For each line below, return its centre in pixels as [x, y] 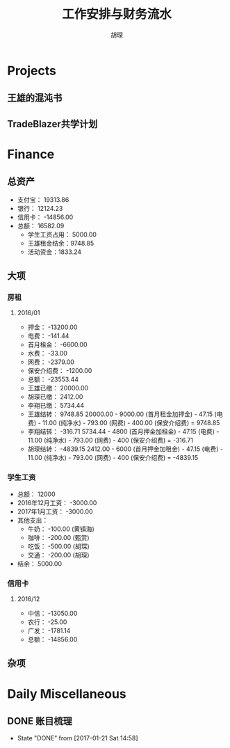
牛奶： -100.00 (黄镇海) [61, 529]
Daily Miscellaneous [67, 694]
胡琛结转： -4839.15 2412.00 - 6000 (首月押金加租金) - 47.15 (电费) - [125, 449]
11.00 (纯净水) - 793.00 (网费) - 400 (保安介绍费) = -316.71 [110, 440]
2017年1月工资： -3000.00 [55, 511]
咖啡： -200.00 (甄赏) [58, 537]
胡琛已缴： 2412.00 [55, 397]
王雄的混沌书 [35, 98]
